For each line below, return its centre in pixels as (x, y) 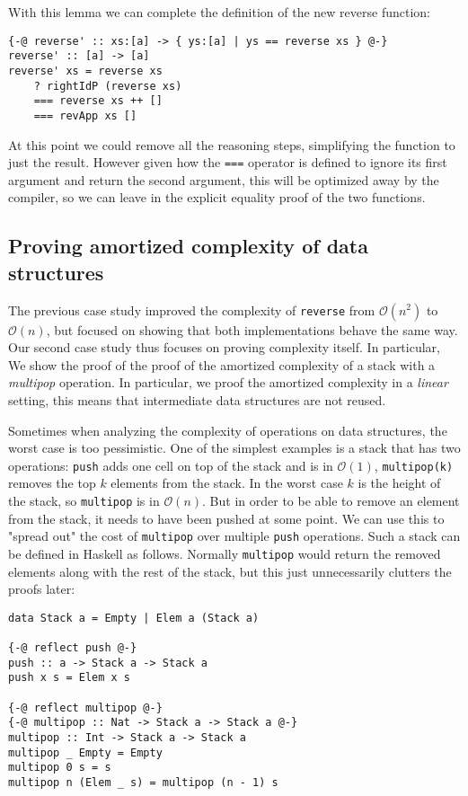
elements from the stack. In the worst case (227, 483)
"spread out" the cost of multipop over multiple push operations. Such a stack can (234, 536)
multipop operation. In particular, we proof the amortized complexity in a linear (228, 382)
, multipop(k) (414, 465)
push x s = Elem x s (70, 678)
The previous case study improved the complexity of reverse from (192, 310)
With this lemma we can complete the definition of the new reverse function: (219, 12)
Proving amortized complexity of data (188, 246)
